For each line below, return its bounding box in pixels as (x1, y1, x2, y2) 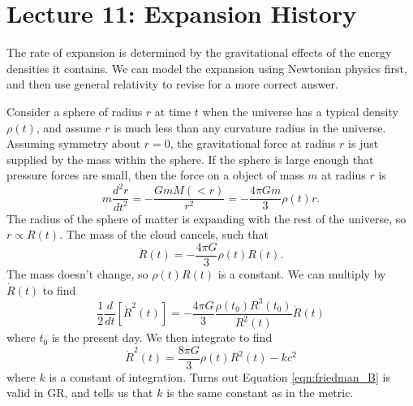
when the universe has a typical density (202, 102, 398, 119)
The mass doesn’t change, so (6, 266, 148, 283)
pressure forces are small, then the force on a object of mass (6, 166, 304, 184)
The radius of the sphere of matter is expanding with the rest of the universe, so (6, 209, 407, 227)
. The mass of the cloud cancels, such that (59, 226, 269, 243)
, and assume (36, 119, 101, 136)
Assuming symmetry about (6, 135, 141, 152)
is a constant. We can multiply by (217, 266, 386, 283)
